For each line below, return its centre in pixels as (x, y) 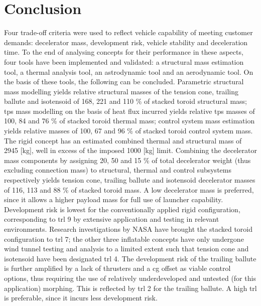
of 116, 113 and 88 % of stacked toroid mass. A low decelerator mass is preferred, (129, 189)
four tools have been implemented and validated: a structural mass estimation (124, 61)
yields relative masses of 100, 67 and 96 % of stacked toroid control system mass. (128, 131)
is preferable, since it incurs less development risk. (81, 298)
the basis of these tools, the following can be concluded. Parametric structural (124, 82)
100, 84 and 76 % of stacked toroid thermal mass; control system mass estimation (129, 121)
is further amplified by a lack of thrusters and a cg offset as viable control (117, 268)
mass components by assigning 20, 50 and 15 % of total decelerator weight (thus (127, 160)
